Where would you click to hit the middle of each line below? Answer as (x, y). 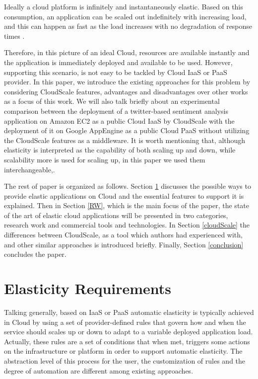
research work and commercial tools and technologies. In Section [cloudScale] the (127, 225)
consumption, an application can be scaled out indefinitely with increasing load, (125, 16)
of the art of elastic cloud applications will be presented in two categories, (116, 215)
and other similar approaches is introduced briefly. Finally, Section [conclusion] (124, 244)
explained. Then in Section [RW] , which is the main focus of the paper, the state (127, 205)
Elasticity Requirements (88, 288)
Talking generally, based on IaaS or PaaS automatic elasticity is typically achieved (129, 312)
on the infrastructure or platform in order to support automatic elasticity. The (123, 351)
